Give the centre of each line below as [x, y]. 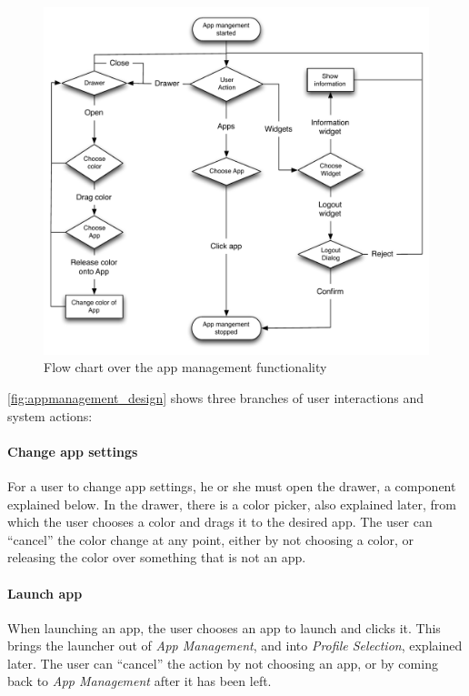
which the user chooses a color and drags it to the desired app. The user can [220, 522]
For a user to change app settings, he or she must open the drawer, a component [232, 485]
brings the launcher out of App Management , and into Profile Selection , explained [235, 646]
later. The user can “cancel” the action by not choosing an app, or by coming [223, 663]
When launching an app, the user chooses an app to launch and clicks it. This [224, 627]
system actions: [50, 415]
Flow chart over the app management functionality [185, 367]
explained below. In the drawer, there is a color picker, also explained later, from [232, 504]
